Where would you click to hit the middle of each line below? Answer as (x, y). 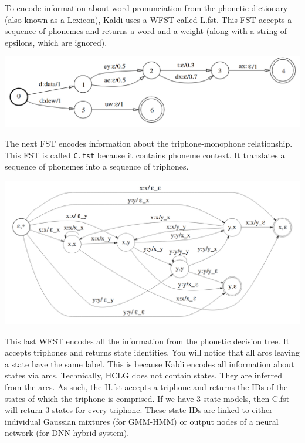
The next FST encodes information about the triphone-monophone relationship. (149, 143)
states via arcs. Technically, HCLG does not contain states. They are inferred (143, 375)
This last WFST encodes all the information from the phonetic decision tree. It (147, 341)
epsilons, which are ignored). (56, 42)
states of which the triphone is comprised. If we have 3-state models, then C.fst (147, 398)
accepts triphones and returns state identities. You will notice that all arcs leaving (152, 352)
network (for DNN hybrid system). (67, 433)
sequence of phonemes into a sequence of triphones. (97, 166)
